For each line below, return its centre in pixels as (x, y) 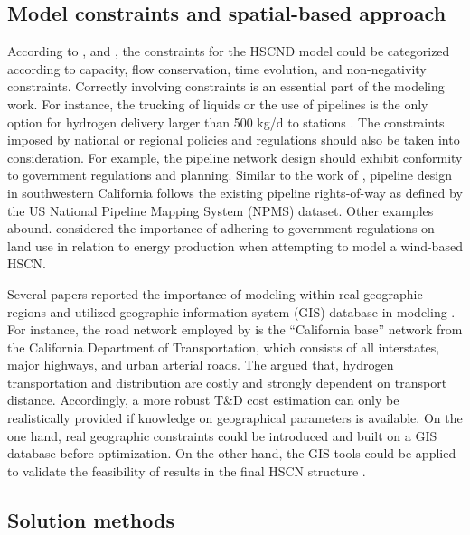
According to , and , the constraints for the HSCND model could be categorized (229, 51)
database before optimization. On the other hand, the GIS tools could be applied (232, 453)
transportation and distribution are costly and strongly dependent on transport (227, 382)
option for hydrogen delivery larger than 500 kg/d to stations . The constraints (226, 122)
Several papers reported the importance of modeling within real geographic (215, 293)
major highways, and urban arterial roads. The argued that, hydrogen (201, 365)
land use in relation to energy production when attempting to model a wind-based (235, 245)
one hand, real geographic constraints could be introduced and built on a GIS (222, 435)
